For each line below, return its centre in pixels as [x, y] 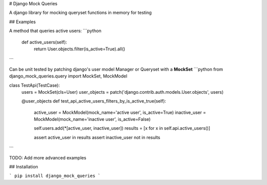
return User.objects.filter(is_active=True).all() [80, 49]
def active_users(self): [44, 42]
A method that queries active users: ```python [55, 31]
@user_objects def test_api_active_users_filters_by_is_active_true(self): [94, 101]
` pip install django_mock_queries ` [55, 176]
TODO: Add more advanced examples [48, 157]
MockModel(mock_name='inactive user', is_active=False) [92, 119]
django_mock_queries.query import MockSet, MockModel [68, 76]
